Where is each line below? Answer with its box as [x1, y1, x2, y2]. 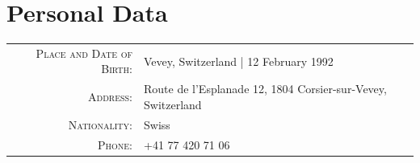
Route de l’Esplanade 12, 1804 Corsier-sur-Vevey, [143, 80, 387, 97]
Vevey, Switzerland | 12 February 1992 [143, 52, 334, 69]
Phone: [97, 136, 132, 153]
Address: [88, 88, 132, 105]
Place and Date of [36, 44, 132, 61]
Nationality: [68, 116, 132, 132]
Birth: [101, 60, 132, 77]
